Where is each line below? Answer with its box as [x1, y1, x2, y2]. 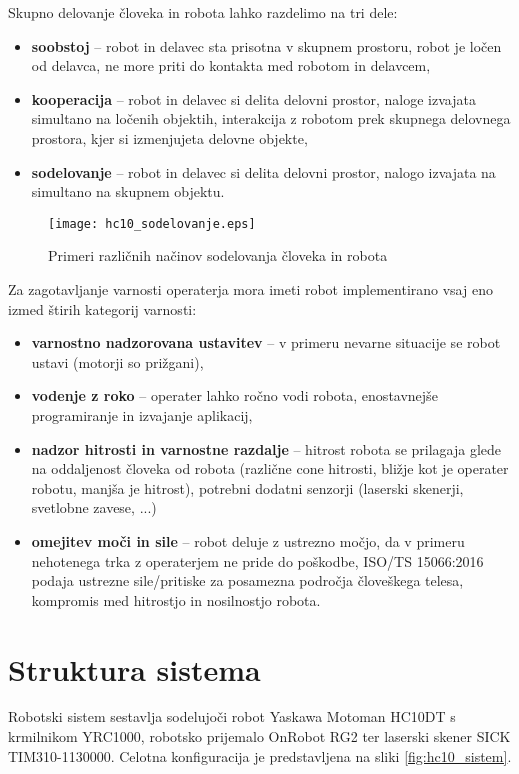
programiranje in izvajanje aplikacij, [31, 404, 253, 425]
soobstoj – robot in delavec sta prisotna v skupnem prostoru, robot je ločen [31, 35, 502, 56]
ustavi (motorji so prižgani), [31, 351, 204, 372]
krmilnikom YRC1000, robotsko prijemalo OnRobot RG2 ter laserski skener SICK [8, 726, 511, 747]
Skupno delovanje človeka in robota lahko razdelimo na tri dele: [8, 2, 398, 22]
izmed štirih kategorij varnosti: [8, 298, 197, 319]
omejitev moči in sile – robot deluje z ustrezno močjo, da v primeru [31, 530, 465, 551]
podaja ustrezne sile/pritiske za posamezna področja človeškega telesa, [31, 570, 464, 591]
